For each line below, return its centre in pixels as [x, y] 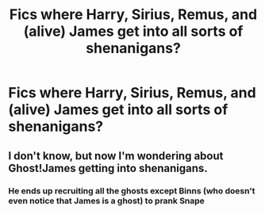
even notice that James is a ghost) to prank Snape [106, 201]
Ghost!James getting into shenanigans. [108, 168]
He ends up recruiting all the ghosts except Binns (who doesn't [132, 190]
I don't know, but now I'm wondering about [116, 156]
